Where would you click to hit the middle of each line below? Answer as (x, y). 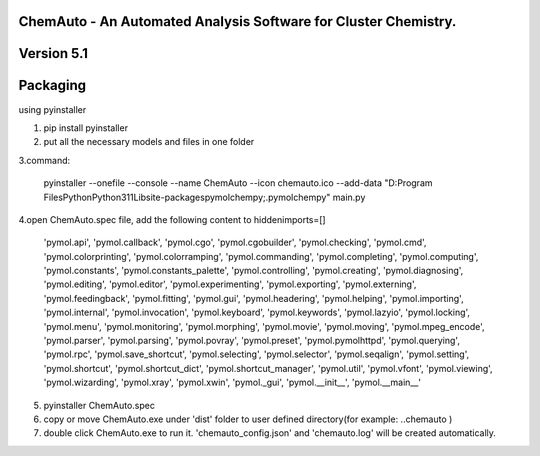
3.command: (44, 160)
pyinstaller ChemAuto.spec (99, 405)
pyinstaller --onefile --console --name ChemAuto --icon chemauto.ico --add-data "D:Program (238, 183)
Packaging (52, 85)
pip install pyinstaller (86, 127)
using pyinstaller (52, 109)
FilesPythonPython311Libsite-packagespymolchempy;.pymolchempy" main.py (204, 197)
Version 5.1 (53, 53)
